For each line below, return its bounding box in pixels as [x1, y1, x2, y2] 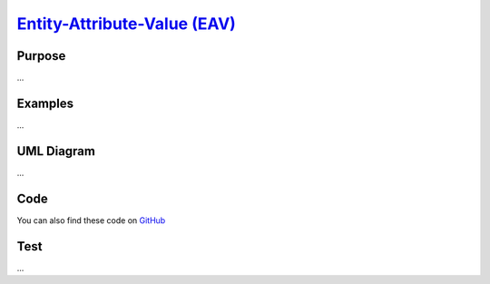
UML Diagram [16, 143, 95, 159]
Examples [16, 95, 74, 111]
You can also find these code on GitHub [16, 214, 166, 226]
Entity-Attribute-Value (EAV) [16, 14, 236, 34]
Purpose [16, 48, 66, 64]
